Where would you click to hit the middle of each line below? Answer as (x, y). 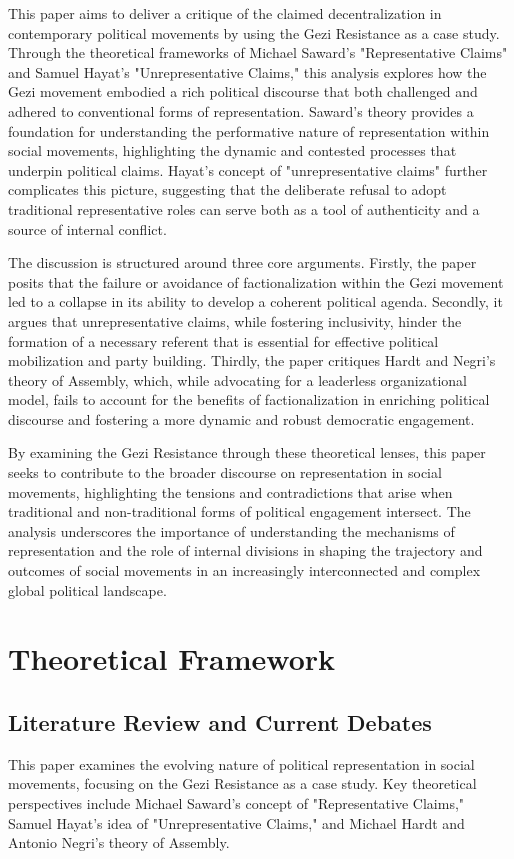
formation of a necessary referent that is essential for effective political (223, 340)
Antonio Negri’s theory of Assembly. (119, 842)
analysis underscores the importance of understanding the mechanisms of (231, 530)
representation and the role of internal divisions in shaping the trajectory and (245, 550)
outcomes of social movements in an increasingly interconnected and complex (244, 570)
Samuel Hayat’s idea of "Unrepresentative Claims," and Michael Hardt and (236, 822)
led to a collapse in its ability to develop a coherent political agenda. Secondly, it (255, 301)
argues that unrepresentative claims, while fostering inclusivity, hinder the (235, 320)
